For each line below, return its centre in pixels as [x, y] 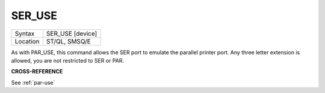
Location [27, 41]
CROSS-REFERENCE [37, 72]
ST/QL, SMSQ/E [69, 41]
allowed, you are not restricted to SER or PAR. [68, 60]
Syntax [25, 33]
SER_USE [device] [72, 33]
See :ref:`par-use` [33, 82]
